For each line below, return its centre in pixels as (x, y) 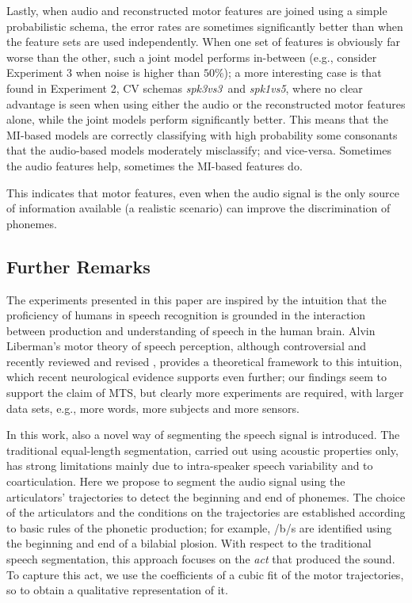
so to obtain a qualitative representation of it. (117, 590)
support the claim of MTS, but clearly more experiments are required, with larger (205, 393)
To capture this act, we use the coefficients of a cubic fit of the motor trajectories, (205, 574)
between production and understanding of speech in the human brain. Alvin (191, 330)
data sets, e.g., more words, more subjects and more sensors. (153, 408)
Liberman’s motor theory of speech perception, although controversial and (187, 346)
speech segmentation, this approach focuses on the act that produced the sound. (201, 559)
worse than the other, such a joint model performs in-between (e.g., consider (192, 57)
